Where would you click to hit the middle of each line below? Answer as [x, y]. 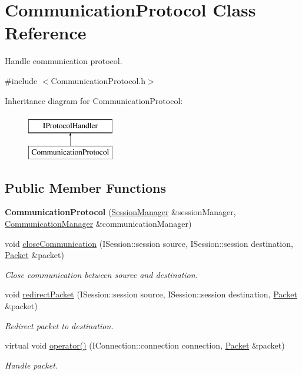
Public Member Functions [85, 187]
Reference [46, 33]
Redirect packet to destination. [59, 325]
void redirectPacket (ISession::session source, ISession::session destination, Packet [151, 294]
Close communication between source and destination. [101, 274]
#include [21, 80]
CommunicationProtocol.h [98, 80]
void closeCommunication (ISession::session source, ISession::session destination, [149, 243]
